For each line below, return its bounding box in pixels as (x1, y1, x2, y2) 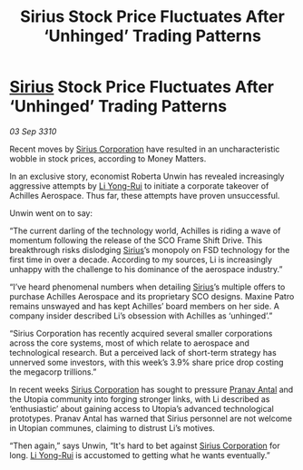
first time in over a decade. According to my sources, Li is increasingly (9, 254, 272, 265)
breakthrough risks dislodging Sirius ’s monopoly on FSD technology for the (9, 244, 290, 255)
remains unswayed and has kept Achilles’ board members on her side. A (9, 300, 279, 311)
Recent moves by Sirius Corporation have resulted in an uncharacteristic (9, 143, 280, 154)
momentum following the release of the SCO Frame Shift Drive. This (9, 234, 263, 246)
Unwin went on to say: (9, 207, 93, 219)
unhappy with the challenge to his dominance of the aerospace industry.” (9, 263, 283, 274)
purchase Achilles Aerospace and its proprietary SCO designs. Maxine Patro (9, 290, 295, 301)
